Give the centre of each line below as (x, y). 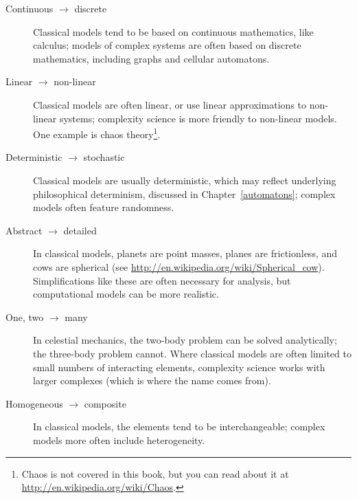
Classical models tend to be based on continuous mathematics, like (173, 31)
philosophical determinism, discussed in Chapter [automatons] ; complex (184, 193)
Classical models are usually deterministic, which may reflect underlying (185, 180)
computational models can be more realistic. (126, 294)
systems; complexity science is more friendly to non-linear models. (198, 118)
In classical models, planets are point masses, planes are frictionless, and (185, 253)
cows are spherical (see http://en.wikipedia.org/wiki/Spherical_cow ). (179, 266)
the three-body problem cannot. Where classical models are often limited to (192, 353)
